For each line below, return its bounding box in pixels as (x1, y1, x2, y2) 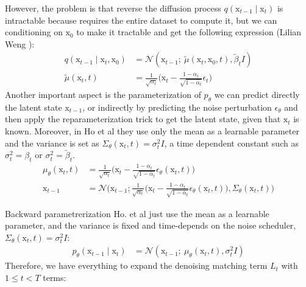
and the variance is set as (5, 136, 99, 149)
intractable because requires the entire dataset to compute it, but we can (5, 13, 277, 26)
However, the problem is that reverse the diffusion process (5, 2, 221, 14)
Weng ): (5, 37, 35, 50)
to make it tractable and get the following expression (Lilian (76, 26, 302, 38)
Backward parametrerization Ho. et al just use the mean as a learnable (5, 207, 269, 220)
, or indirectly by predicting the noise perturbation (82, 100, 272, 113)
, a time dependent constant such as (164, 136, 299, 149)
